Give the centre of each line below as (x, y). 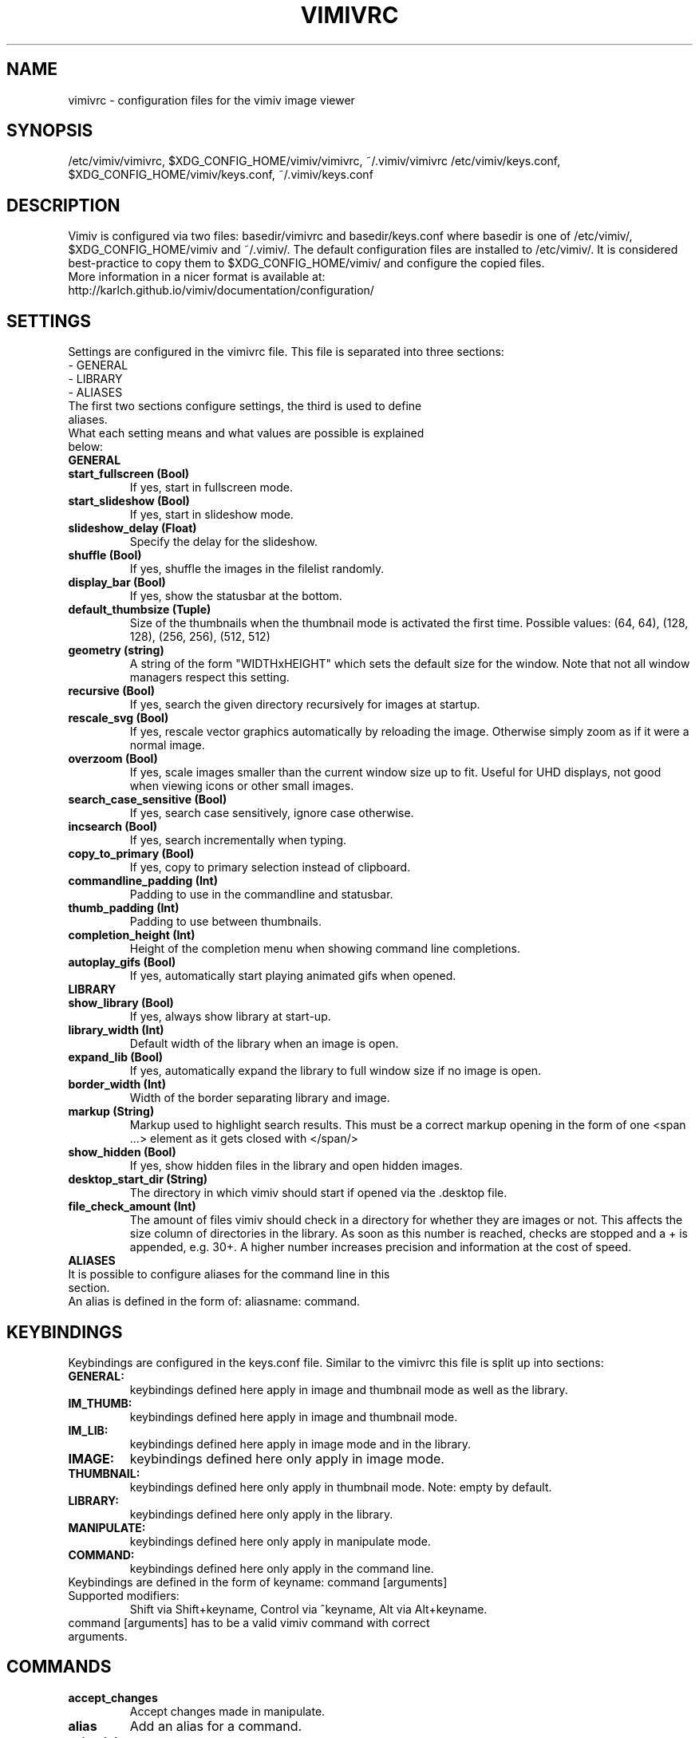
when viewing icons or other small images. (242, 786)
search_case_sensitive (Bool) (148, 800)
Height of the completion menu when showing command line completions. (325, 949)
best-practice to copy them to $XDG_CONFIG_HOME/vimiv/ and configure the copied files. (306, 263)
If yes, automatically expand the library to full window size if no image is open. (336, 1071)
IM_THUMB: (100, 1403)
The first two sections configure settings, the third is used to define (245, 406)
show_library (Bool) (121, 1003)
